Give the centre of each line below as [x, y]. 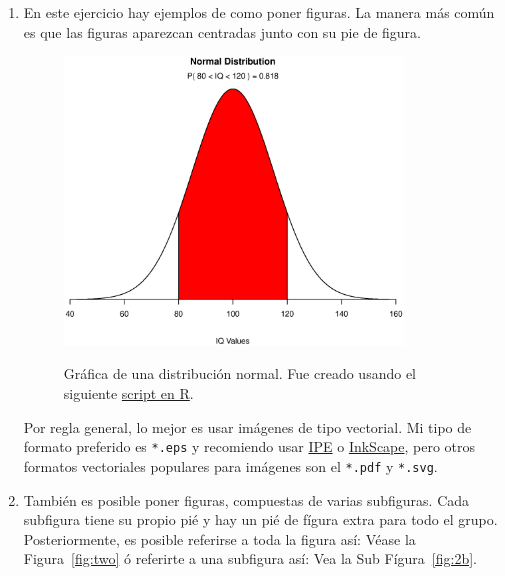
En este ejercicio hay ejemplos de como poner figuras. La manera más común [259, 12]
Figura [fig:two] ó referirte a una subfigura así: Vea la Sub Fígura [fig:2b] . [250, 558]
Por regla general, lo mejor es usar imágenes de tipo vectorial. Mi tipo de [247, 426]
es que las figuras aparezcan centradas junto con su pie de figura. [222, 31]
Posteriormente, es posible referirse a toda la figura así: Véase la [219, 538]
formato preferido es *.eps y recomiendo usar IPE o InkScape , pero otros [249, 446]
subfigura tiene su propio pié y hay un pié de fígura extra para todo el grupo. [260, 519]
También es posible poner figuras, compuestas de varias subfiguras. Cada [246, 499]
